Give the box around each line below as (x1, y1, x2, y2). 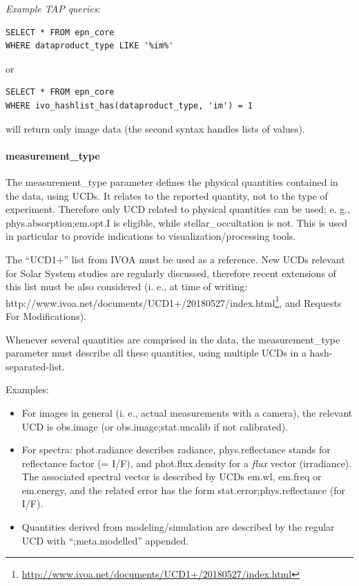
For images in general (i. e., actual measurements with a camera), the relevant (21, 405, 353, 419)
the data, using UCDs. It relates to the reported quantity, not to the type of (6, 188, 328, 202)
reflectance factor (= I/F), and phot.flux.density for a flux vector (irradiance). (21, 455, 352, 470)
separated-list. (6, 359, 65, 373)
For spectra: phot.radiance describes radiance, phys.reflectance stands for (21, 442, 331, 457)
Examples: (6, 382, 49, 397)
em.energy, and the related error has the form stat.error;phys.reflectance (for (21, 482, 345, 497)
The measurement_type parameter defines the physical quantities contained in (6, 174, 338, 189)
